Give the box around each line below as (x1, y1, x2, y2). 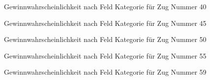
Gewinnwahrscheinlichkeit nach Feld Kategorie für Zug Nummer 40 (4, 1, 207, 11)
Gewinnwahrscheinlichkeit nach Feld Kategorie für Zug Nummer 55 (4, 50, 207, 60)
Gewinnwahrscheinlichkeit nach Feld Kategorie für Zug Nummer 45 (4, 18, 207, 28)
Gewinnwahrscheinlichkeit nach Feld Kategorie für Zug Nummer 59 (4, 67, 207, 77)
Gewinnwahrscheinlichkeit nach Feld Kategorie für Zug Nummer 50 (4, 34, 207, 44)
